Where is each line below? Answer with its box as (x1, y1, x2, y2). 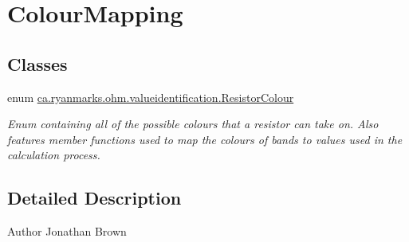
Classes (7, 51, 68, 76)
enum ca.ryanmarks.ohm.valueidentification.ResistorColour (7, 88, 294, 105)
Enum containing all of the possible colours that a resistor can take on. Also (7, 115, 379, 132)
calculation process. (7, 146, 100, 163)
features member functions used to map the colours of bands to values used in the (7, 131, 403, 147)
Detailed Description (7, 185, 182, 210)
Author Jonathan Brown (7, 223, 127, 240)
